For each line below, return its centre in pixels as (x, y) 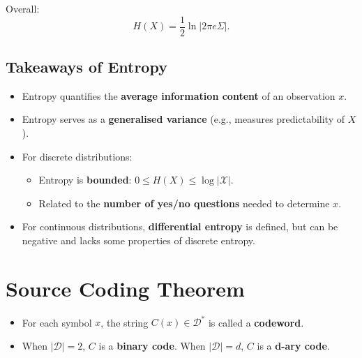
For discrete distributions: (77, 156)
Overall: (23, 8)
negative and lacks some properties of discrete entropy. (138, 240)
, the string (125, 322)
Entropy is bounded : (85, 180)
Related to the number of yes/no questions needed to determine (184, 203)
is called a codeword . (256, 322)
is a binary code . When (152, 345)
